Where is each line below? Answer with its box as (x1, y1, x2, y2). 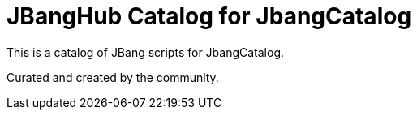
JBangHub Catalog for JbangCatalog (6, 2, 412, 30)
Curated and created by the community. (6, 70, 219, 84)
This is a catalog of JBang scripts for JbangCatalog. (6, 45, 285, 59)
